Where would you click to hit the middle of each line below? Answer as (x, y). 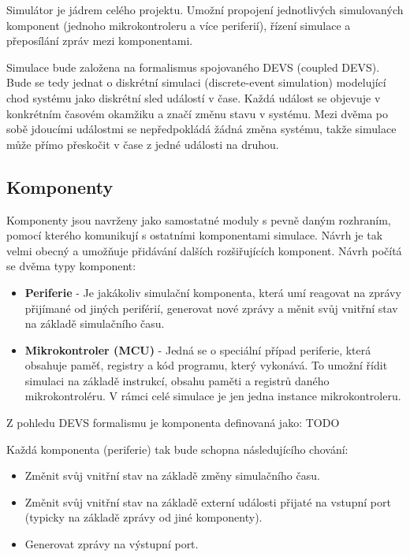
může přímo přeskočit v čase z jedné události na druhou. (143, 144)
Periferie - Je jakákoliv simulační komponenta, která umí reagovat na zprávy (213, 292)
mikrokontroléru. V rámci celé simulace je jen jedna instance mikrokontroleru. (213, 396)
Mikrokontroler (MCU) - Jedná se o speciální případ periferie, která (198, 349)
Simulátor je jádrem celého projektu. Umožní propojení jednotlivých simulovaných (205, 9)
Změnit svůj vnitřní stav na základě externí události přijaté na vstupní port (208, 501)
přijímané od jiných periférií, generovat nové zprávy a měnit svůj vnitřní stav (211, 308)
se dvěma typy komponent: (71, 266)
